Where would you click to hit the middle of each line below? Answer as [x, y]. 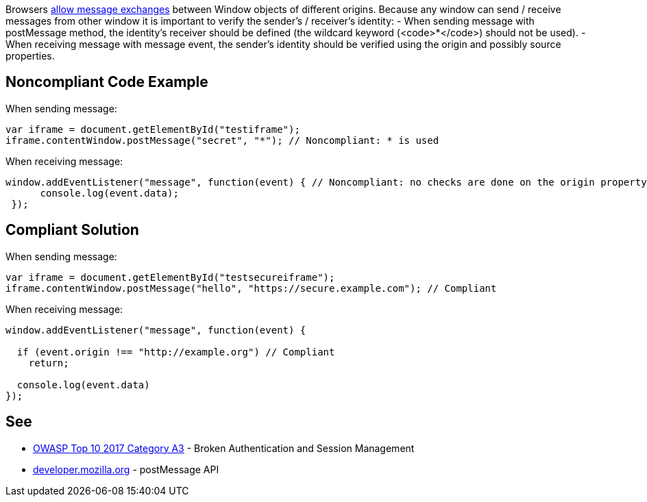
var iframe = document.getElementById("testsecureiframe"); [170, 277]
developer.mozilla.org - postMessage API [126, 469]
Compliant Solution [72, 230]
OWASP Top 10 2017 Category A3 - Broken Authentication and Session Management [224, 448]
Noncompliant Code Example [107, 82]
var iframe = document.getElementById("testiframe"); [153, 129]
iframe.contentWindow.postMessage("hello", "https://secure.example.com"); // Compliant [251, 288]
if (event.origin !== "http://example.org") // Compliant [176, 352]
